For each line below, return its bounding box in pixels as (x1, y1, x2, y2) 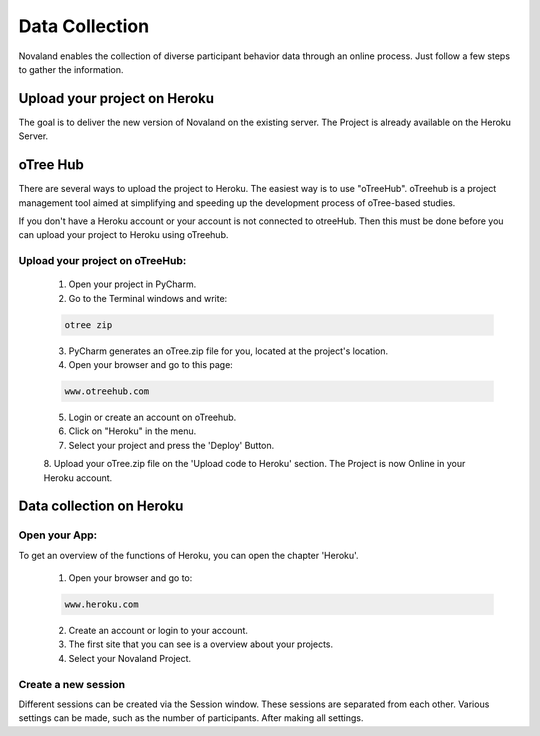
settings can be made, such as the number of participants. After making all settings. (18, 712, 364, 724)
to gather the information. (18, 63, 124, 75)
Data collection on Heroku (18, 498, 184, 515)
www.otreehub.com (64, 386, 150, 397)
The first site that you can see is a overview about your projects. (68, 638, 334, 650)
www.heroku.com (64, 599, 139, 610)
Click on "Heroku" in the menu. (68, 425, 197, 437)
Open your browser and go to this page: (68, 359, 234, 371)
